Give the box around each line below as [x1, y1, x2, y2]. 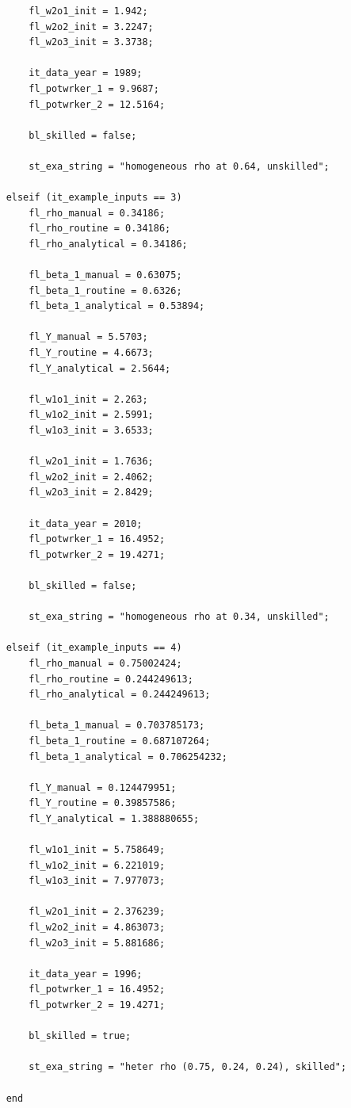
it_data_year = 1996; [29, 968, 143, 980]
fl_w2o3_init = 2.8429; [29, 487, 154, 499]
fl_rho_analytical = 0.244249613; [29, 689, 211, 701]
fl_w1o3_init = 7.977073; [29, 875, 166, 887]
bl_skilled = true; [29, 1030, 132, 1042]
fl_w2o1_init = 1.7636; [29, 456, 154, 468]
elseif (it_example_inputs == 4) [6, 642, 182, 654]
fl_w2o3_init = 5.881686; [29, 937, 166, 949]
